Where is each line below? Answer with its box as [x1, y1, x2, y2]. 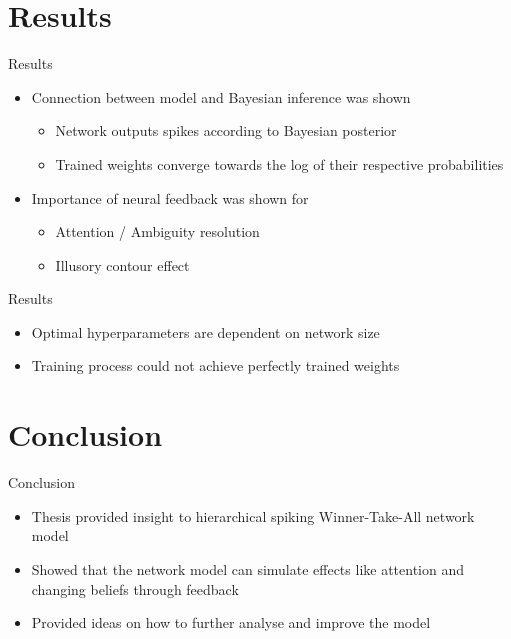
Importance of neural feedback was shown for [31, 187, 309, 208]
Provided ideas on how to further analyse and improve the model [31, 612, 431, 633]
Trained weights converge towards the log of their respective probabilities [55, 153, 504, 174]
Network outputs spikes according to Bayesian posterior [55, 120, 397, 141]
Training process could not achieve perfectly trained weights [31, 355, 400, 376]
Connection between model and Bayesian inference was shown [31, 86, 411, 107]
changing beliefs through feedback [31, 578, 239, 599]
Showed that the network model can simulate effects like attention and [31, 558, 465, 579]
